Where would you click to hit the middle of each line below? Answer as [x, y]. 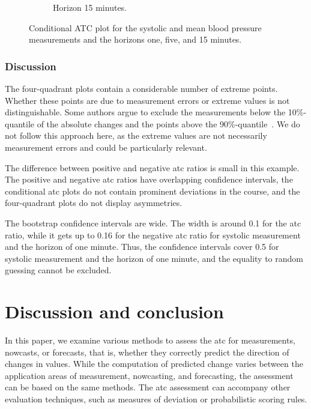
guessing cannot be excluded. [58, 270]
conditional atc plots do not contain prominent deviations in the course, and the [152, 191]
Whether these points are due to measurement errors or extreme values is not [147, 100]
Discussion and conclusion [114, 311]
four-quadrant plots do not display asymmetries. [94, 203]
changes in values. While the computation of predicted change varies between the [154, 364]
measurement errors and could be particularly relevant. [106, 147]
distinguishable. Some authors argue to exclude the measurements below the [145, 112]
